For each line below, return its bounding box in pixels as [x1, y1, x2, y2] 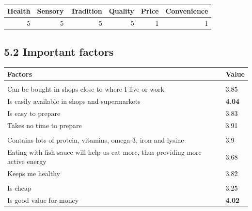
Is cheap [7, 183, 31, 193]
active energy [7, 156, 47, 166]
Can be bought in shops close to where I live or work [7, 84, 164, 94]
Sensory [37, 5, 64, 16]
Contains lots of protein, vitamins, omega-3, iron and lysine [7, 134, 184, 145]
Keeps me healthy [7, 168, 60, 179]
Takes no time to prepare [7, 120, 82, 130]
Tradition [70, 5, 102, 16]
